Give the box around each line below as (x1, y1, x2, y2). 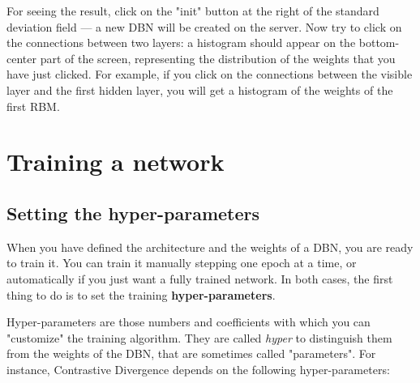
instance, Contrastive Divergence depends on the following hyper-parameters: (6, 360, 390, 377)
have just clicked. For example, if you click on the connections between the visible (6, 66, 413, 83)
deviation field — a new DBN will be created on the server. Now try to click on (6, 18, 402, 35)
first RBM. (6, 97, 60, 114)
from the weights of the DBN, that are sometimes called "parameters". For (6, 345, 376, 362)
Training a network (6, 145, 225, 178)
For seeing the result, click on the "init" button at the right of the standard (6, 2, 379, 19)
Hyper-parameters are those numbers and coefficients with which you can (6, 313, 371, 330)
